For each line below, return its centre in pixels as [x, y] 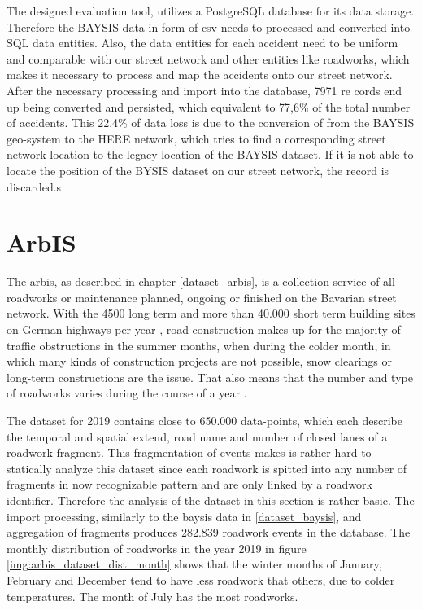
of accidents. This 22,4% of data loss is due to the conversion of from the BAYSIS [211, 123]
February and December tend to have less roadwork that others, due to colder [201, 579]
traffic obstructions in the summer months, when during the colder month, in [199, 345]
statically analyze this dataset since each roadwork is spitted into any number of [207, 468]
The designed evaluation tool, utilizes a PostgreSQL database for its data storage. [211, 11]
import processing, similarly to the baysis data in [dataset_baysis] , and [184, 516]
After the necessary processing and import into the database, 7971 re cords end [204, 90]
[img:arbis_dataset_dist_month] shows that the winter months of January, [194, 564]
